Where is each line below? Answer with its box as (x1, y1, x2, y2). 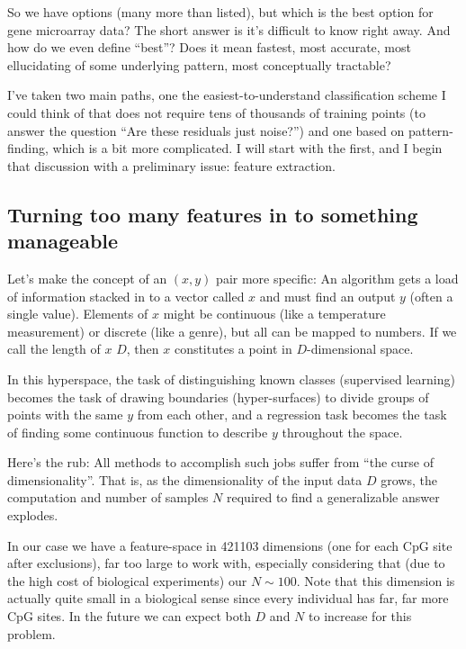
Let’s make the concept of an (7, 268, 167, 287)
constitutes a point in (174, 339, 292, 358)
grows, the (381, 470, 437, 489)
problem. (7, 624, 56, 643)
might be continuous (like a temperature (163, 304, 386, 323)
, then (126, 339, 159, 358)
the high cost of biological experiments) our (7, 571, 247, 590)
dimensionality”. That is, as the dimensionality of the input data (7, 470, 363, 489)
